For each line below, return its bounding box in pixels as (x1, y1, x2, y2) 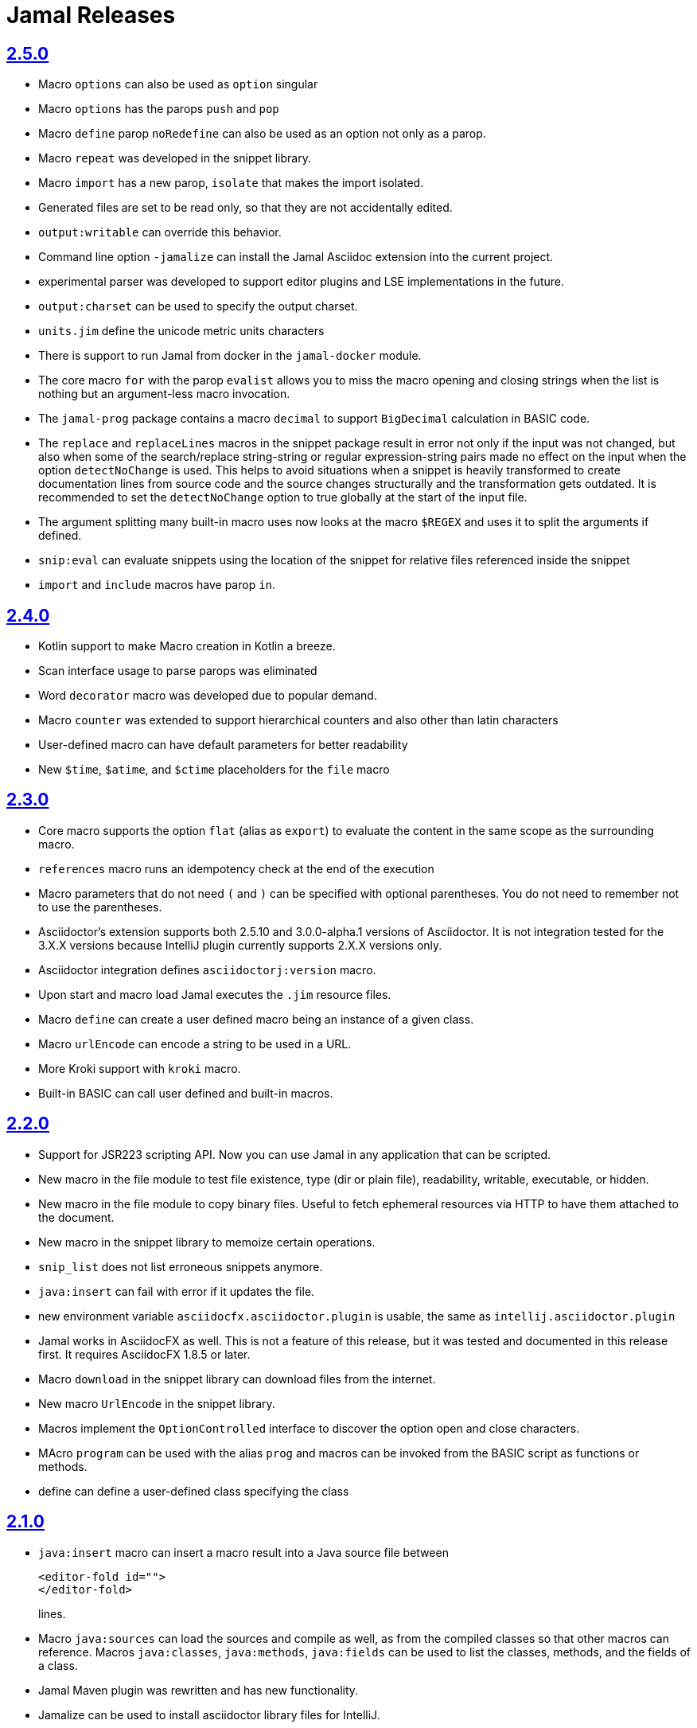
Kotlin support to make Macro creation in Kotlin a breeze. (38, 639, 336, 653)
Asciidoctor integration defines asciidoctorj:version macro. (38, 962, 376, 977)
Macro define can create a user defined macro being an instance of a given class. (38, 1012, 474, 1026)
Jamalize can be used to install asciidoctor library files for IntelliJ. (38, 1707, 380, 1722)
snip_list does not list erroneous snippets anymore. (38, 1259, 323, 1274)
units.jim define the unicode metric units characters (38, 324, 325, 338)
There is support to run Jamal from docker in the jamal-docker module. (38, 349, 422, 363)
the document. (38, 1210, 115, 1224)
